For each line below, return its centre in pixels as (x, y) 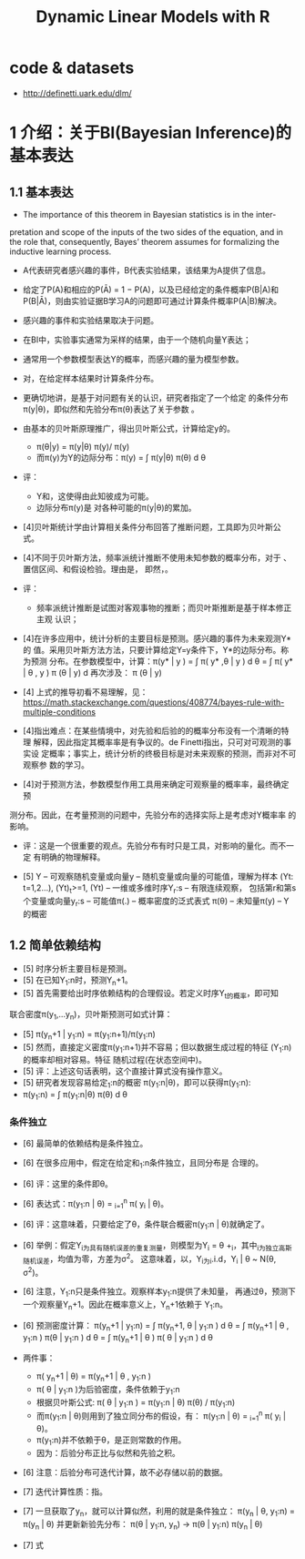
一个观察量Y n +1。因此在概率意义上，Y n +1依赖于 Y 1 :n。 (125, 1305)
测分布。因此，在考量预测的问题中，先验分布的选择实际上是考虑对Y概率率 (148, 815)
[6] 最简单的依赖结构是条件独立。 (85, 1144)
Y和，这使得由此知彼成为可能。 (95, 496)
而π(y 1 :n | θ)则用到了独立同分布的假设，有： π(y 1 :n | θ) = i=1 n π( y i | (161, 1416)
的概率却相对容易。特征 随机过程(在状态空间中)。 (114, 1060)
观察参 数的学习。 (56, 764)
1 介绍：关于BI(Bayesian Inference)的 (151, 133)
